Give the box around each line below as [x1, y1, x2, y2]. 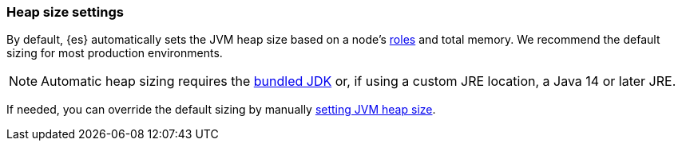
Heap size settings [6, 4, 124, 20]
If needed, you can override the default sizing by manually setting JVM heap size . [6, 103, 436, 117]
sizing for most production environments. [6, 46, 223, 60]
